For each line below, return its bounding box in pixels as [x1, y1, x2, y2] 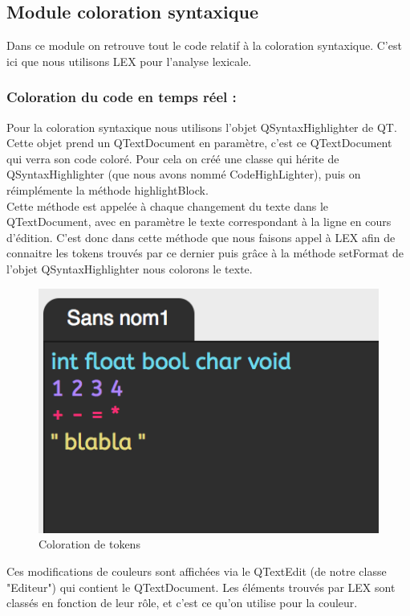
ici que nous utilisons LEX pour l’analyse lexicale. [6, 52, 252, 69]
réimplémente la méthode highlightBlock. [6, 181, 209, 198]
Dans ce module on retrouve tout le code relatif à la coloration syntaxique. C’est [6, 37, 402, 54]
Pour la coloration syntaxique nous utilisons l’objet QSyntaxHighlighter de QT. [6, 118, 397, 135]
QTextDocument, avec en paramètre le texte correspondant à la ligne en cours [6, 213, 392, 230]
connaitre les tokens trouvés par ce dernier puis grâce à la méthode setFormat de [6, 244, 404, 261]
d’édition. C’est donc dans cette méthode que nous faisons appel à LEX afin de [6, 228, 396, 245]
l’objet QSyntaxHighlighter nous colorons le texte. [6, 260, 253, 277]
